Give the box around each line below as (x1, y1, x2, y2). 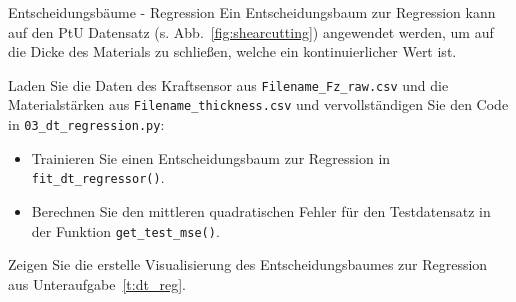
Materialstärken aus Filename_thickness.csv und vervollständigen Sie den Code (8, 94, 509, 115)
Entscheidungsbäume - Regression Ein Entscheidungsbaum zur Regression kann (8, 2, 496, 22)
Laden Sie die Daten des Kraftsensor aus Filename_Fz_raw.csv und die (8, 74, 449, 95)
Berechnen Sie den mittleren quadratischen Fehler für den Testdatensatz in (31, 201, 491, 221)
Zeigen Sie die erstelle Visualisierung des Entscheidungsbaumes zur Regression (8, 254, 488, 275)
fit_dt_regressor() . (31, 167, 165, 188)
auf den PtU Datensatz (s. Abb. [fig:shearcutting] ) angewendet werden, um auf (8, 21, 494, 42)
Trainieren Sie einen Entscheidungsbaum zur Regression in (31, 147, 391, 168)
